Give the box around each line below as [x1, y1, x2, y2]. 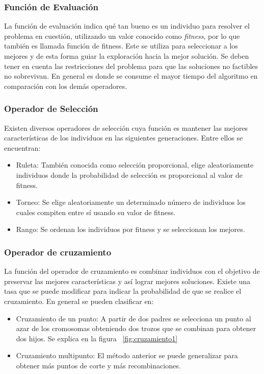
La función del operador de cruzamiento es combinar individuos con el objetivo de [4, 266, 260, 276]
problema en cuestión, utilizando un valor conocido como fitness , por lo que [4, 30, 240, 41]
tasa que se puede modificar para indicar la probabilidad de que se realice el [4, 286, 242, 296]
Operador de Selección [4, 102, 98, 115]
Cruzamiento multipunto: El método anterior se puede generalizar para [16, 350, 238, 361]
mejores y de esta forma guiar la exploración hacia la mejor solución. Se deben [4, 51, 249, 61]
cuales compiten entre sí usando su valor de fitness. [16, 206, 176, 217]
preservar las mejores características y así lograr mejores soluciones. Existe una [4, 275, 251, 286]
